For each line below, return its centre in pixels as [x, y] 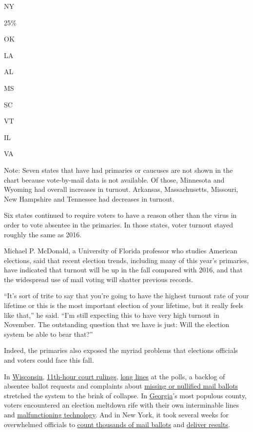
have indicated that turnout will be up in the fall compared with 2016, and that [123, 270]
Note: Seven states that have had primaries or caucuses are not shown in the [118, 170]
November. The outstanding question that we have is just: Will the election [117, 324]
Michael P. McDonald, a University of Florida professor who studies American [121, 251]
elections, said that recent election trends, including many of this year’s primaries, [126, 260]
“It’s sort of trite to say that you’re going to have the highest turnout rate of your [126, 296]
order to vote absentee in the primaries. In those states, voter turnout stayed [119, 224]
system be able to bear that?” [49, 334]
